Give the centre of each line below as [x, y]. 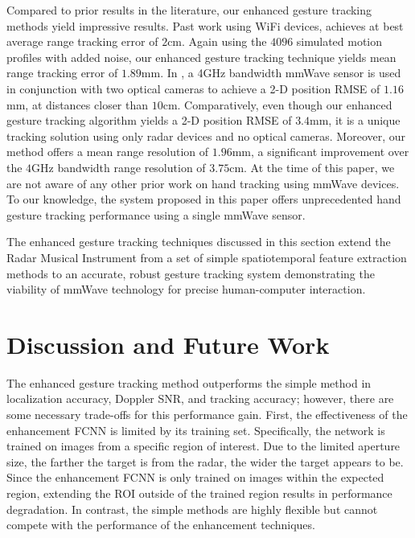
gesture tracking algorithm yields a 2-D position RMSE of [149, 120]
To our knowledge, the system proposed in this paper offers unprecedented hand [204, 199]
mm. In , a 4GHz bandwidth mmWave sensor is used [271, 73]
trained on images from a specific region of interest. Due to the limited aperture [203, 446]
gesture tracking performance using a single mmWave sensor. [156, 214]
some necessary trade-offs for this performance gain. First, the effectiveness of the [207, 414]
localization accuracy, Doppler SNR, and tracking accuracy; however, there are [200, 398]
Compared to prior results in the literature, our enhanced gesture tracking [189, 10]
